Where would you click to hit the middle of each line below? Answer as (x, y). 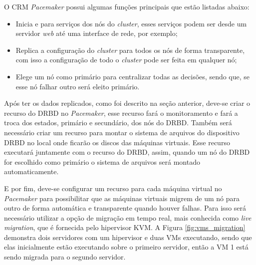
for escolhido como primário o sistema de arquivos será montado (102, 161)
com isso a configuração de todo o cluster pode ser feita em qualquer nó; (126, 60)
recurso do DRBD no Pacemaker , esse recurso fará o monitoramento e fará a (121, 113)
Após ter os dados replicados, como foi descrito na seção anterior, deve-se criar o (127, 103)
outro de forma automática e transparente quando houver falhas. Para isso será (125, 208)
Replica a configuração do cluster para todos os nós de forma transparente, (130, 50)
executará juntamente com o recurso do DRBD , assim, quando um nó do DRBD (127, 152)
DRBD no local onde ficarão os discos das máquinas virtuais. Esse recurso (117, 142)
